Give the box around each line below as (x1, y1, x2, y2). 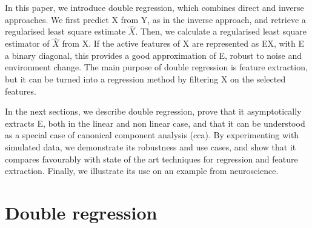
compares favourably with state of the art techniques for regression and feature (5, 152, 298, 165)
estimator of (5, 37, 50, 50)
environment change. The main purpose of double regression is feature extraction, (5, 61, 308, 73)
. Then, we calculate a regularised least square (135, 25, 307, 38)
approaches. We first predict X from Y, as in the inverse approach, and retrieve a (5, 13, 306, 25)
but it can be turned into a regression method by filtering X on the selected (5, 73, 286, 85)
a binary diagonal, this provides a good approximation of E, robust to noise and (5, 49, 302, 61)
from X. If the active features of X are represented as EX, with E (62, 37, 304, 50)
